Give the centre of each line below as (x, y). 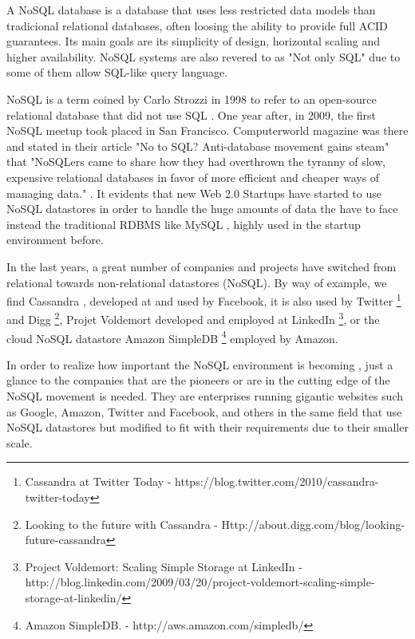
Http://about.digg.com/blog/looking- (313, 524)
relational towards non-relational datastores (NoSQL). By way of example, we (197, 282)
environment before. (55, 240)
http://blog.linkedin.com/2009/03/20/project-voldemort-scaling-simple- (200, 582)
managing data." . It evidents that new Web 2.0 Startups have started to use (194, 193)
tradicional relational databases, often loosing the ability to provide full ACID (197, 25)
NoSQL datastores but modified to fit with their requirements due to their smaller (207, 427)
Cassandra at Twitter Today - (98, 481)
